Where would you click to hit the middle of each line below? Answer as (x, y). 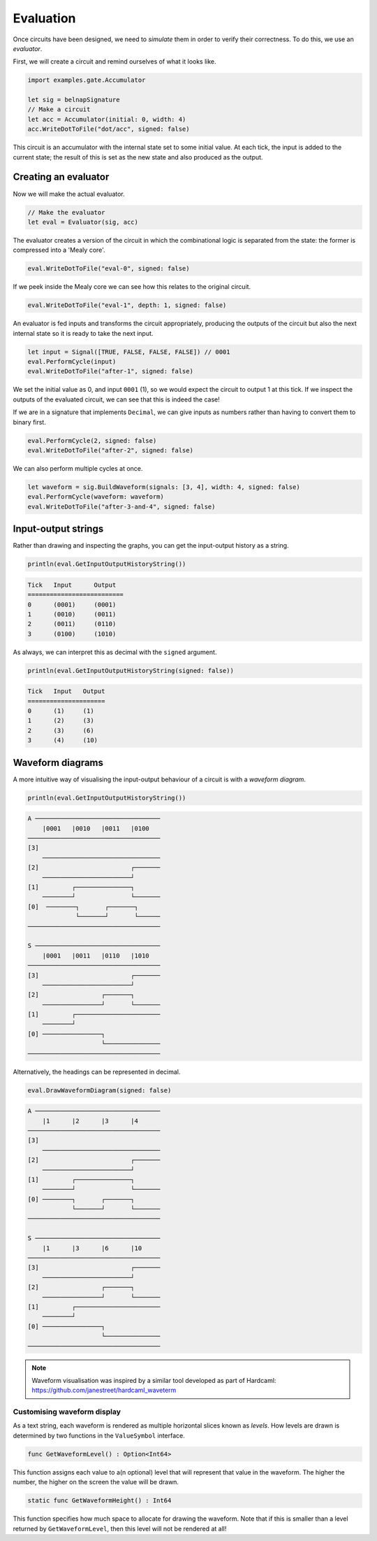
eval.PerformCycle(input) (72, 361)
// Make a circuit (59, 109)
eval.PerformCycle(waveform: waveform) (96, 497)
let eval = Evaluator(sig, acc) (83, 222)
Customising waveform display (67, 1412)
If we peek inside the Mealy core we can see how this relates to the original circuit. (132, 287)
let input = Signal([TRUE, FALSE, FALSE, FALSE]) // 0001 (129, 352)
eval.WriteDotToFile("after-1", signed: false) (110, 371)
